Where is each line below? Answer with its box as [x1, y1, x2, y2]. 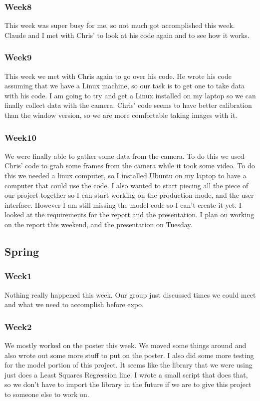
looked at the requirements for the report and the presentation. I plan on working [4, 209, 255, 220]
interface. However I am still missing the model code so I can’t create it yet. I [4, 199, 242, 210]
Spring [4, 243, 39, 259]
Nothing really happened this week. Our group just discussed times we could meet [4, 289, 256, 300]
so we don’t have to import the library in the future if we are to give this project [4, 379, 252, 390]
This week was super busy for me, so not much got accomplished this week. [4, 20, 235, 30]
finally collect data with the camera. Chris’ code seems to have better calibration [4, 100, 252, 110]
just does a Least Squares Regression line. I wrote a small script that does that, [4, 369, 248, 380]
